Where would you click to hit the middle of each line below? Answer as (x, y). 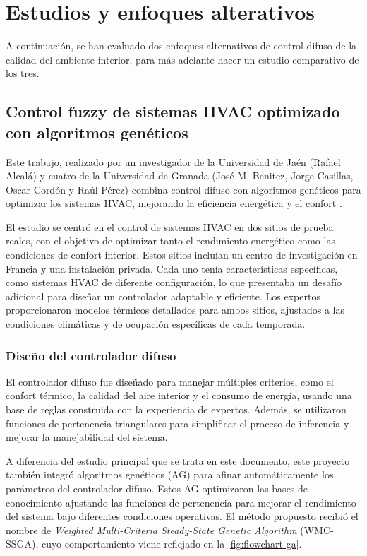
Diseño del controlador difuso (91, 355)
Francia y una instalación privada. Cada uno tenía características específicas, (172, 268)
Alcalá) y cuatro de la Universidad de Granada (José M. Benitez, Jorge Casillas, (180, 176)
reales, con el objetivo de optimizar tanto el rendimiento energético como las (170, 241)
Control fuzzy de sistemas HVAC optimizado (173, 111)
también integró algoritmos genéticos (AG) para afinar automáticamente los (170, 474)
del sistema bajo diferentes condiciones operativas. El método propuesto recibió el (182, 516)
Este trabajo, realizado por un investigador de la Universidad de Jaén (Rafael (173, 161)
